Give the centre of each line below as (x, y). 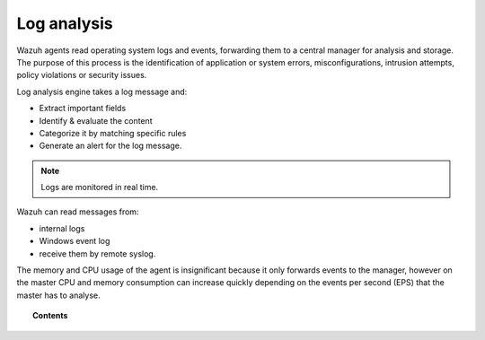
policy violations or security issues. (82, 75)
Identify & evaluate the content (96, 120)
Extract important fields (83, 109)
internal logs (62, 228)
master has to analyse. (58, 295)
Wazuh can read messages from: (78, 212)
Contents (50, 316)
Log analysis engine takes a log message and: (102, 92)
